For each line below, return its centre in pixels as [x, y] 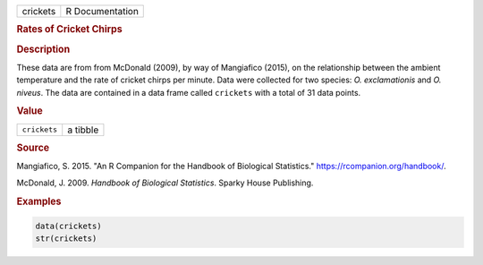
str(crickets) [66, 239]
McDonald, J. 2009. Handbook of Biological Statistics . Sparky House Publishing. [165, 183]
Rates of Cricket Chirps [69, 30]
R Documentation [102, 11]
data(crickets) [68, 227]
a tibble [83, 130]
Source [33, 148]
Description [43, 49]
